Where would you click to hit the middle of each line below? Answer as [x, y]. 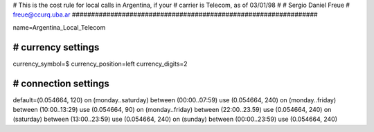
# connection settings [61, 83]
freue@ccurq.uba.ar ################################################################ [165, 15]
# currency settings [56, 47]
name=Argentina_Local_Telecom [59, 27]
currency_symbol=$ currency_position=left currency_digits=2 [100, 64]
